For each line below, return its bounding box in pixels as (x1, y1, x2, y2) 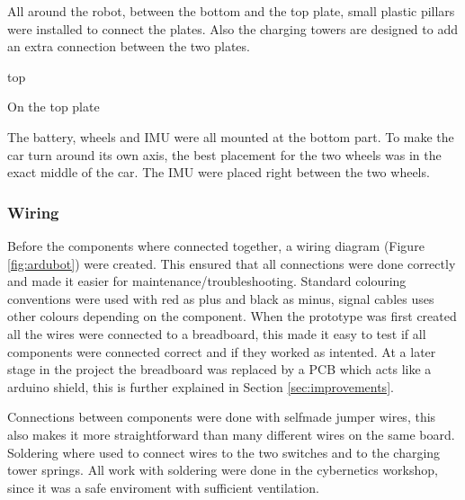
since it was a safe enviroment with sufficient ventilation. (7, 478, 319, 496)
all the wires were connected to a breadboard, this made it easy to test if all (7, 324, 426, 343)
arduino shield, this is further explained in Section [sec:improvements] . (7, 377, 394, 396)
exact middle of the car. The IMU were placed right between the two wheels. (7, 163, 430, 182)
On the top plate (7, 97, 100, 116)
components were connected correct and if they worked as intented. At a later (7, 342, 436, 361)
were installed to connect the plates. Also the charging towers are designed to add (7, 19, 458, 38)
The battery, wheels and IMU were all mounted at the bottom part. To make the (7, 127, 454, 146)
